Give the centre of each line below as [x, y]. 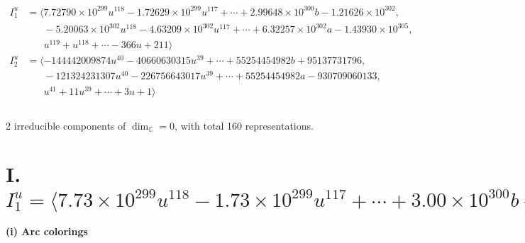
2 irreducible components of [66, 125]
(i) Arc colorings [47, 231]
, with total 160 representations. [244, 125]
